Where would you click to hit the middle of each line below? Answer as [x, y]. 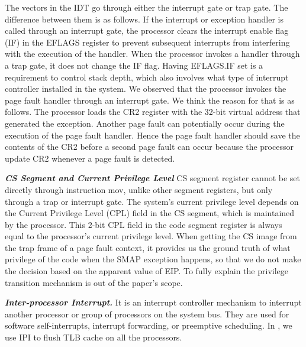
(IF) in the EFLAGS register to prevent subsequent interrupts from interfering [147, 42]
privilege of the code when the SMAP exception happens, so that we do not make [153, 259]
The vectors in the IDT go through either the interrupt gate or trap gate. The [146, 7]
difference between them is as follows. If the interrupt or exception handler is [144, 19]
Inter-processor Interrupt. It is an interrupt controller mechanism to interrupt [153, 302]
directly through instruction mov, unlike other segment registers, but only [139, 189]
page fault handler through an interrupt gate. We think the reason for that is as [150, 100]
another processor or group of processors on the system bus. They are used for [147, 314]
